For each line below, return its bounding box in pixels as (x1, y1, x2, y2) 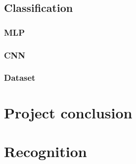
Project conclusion (4, 102, 133, 122)
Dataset (4, 71, 36, 84)
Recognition (4, 141, 87, 161)
